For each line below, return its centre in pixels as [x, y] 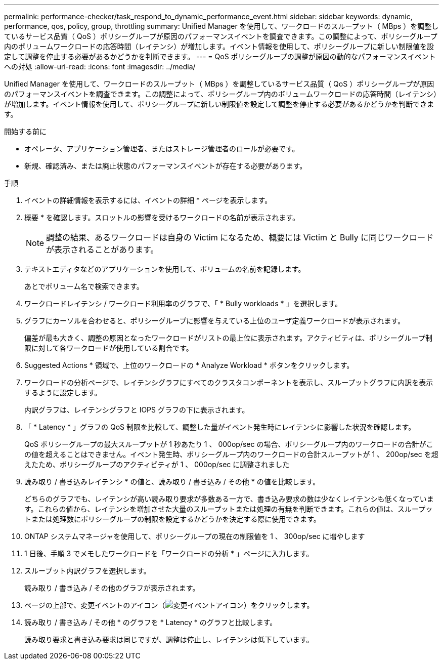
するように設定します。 [63, 392]
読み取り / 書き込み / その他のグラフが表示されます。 [112, 588]
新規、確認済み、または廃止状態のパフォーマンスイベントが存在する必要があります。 [166, 166]
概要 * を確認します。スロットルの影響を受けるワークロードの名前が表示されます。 [162, 217]
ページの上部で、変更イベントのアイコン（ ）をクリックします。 [169, 605]
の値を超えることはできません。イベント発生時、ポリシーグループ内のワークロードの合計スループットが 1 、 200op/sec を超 [231, 454]
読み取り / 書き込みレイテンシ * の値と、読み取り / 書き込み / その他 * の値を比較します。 [172, 482]
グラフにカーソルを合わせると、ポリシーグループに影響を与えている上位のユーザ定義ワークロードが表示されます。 [215, 321]
